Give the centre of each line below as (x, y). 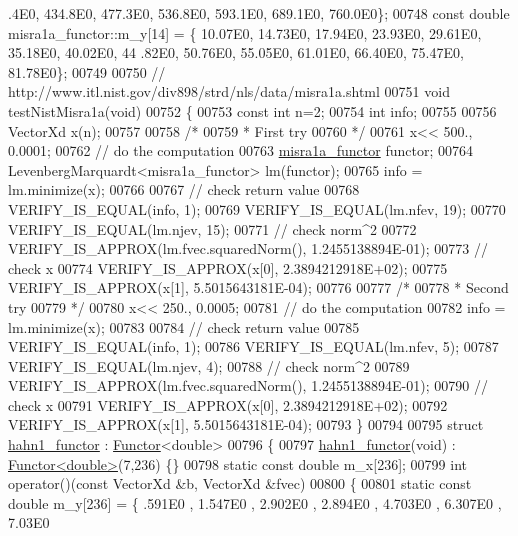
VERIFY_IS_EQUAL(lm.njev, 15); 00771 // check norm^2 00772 (212, 228)
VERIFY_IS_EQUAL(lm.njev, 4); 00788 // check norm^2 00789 (209, 365)
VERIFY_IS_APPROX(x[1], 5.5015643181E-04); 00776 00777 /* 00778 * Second (258, 287)
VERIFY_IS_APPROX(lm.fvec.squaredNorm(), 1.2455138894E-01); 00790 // (248, 385)
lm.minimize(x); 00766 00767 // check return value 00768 (184, 189)
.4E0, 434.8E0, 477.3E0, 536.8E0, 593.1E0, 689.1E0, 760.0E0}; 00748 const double (259, 13)
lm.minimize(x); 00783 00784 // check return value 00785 (184, 326)
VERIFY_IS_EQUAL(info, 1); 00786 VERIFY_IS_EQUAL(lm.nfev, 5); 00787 (253, 346)
